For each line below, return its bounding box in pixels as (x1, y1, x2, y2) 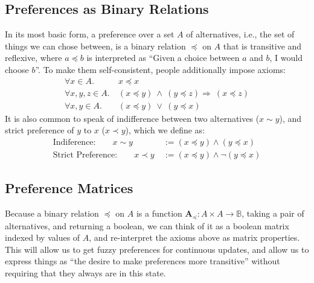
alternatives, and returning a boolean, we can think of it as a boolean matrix (5, 219, 289, 232)
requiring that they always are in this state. (5, 266, 166, 279)
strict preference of (5, 124, 74, 136)
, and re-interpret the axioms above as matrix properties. (89, 231, 300, 244)
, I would (269, 51, 303, 64)
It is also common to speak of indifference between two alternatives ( (5, 112, 260, 124)
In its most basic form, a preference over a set (5, 28, 175, 40)
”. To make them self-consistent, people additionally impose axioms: (35, 63, 286, 75)
